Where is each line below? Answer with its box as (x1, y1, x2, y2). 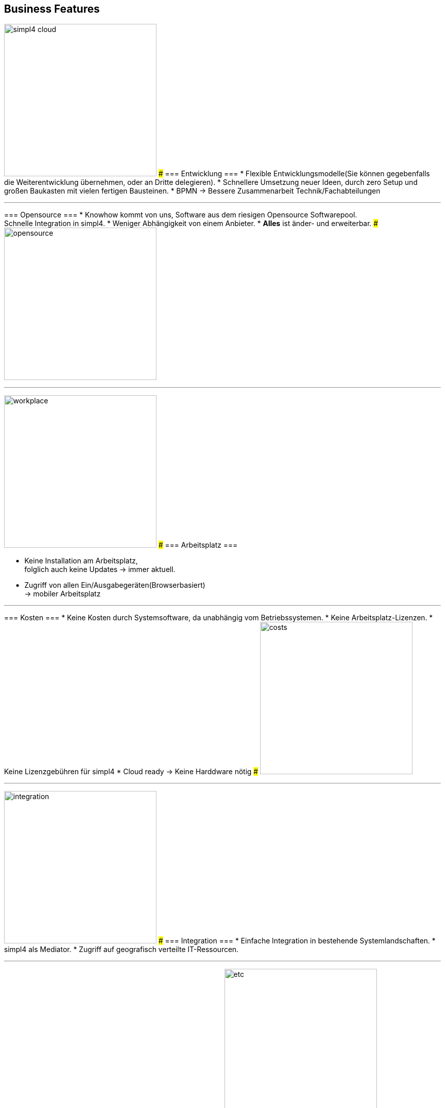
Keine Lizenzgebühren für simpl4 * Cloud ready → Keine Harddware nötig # (4, 767, 258, 776)
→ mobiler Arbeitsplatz (24, 589, 101, 598)
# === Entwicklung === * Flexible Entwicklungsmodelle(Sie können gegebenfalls (158, 169, 430, 178)
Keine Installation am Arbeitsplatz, (24, 556, 138, 565)
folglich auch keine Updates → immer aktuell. (24, 565, 176, 574)
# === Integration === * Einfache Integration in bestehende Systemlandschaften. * (158, 936, 436, 945)
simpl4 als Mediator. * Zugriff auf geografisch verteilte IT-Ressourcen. (4, 945, 239, 954)
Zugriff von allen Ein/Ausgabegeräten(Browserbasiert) (24, 581, 206, 590)
